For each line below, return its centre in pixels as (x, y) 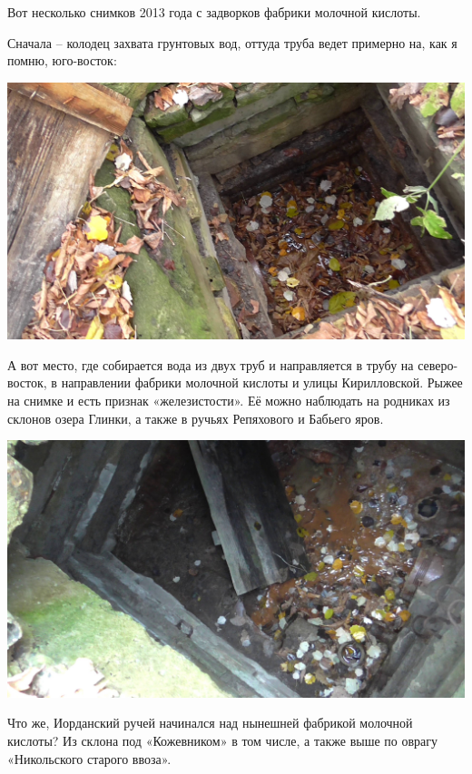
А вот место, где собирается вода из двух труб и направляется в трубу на (211, 364)
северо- (438, 364)
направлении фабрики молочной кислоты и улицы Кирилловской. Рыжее (262, 382)
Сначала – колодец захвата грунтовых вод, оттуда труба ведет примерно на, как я (232, 42)
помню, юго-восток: (62, 60)
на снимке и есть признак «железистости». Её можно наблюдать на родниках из (229, 401)
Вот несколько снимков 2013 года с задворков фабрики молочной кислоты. (214, 12)
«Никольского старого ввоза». (89, 758)
